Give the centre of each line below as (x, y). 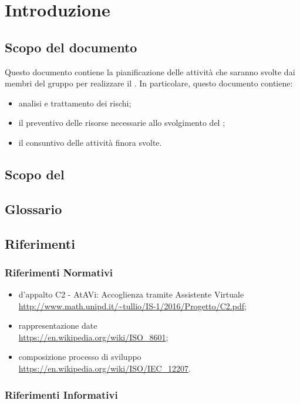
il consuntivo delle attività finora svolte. (90, 142)
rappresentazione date (58, 325)
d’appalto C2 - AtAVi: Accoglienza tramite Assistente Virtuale (131, 294)
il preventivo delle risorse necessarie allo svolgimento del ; (122, 123)
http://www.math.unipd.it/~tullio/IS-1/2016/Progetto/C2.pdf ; (132, 305)
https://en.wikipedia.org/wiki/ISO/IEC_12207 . (105, 368)
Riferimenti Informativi (61, 394)
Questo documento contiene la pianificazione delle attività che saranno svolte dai (150, 71)
